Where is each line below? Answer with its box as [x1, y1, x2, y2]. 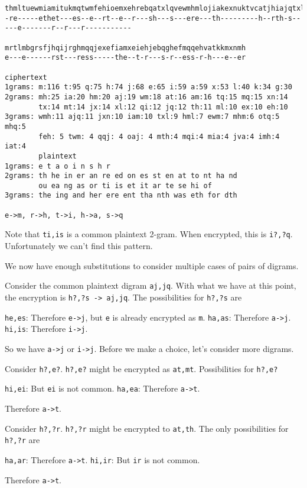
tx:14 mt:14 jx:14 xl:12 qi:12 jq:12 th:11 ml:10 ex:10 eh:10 [38, 102, 288, 111]
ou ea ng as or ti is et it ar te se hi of [38, 181, 212, 190]
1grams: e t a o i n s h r [5, 161, 110, 170]
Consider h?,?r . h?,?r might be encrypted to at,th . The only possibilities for [5, 422, 289, 434]
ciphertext [5, 73, 47, 82]
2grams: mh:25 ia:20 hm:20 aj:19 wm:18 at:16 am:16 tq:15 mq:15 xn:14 [5, 92, 288, 101]
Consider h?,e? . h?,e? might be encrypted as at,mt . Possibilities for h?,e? [5, 362, 278, 374]
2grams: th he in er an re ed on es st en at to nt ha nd [5, 172, 237, 180]
